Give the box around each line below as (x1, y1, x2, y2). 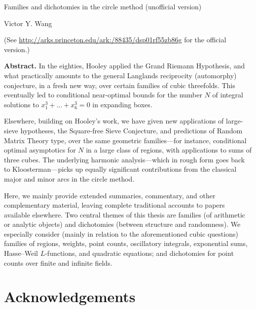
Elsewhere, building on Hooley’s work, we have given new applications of (4, 116, 224, 126)
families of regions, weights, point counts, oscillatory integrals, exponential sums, (4, 238, 248, 248)
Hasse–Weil (4, 248, 38, 258)
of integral (212, 90, 243, 100)
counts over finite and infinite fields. (4, 257, 112, 268)
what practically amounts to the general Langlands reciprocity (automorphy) (4, 70, 237, 80)
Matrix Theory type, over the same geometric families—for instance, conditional (4, 135, 247, 145)
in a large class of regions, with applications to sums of (86, 145, 252, 155)
